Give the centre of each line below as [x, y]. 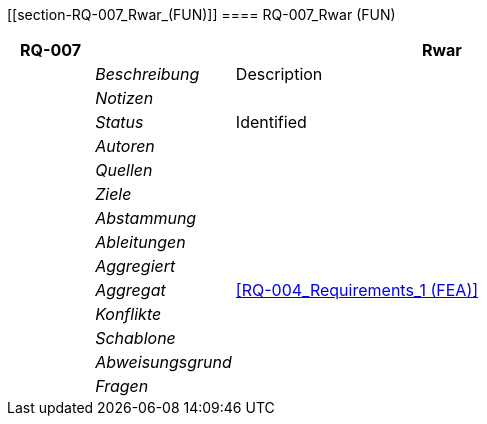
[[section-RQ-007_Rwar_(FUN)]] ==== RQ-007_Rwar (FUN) [201, 14]
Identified [271, 122]
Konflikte [128, 314]
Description [279, 74]
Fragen [122, 386]
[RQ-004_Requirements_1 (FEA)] [357, 290]
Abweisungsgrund [163, 362]
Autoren [125, 146]
